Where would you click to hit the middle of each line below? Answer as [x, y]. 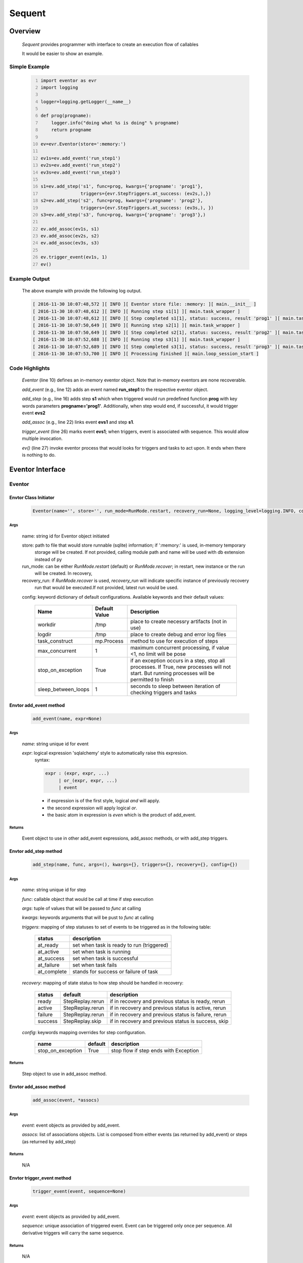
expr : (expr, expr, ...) [77, 773]
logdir [44, 635]
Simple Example [30, 67]
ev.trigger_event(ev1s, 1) [74, 257]
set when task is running [102, 952]
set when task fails [95, 965]
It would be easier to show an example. [63, 54]
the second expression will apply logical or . [92, 808]
